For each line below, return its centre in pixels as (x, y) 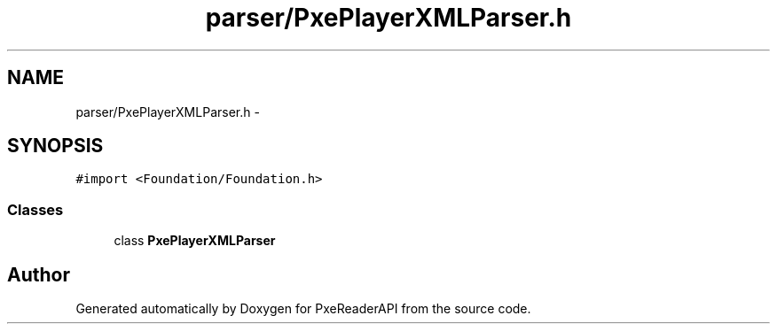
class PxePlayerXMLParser (195, 241)
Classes (35, 209)
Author (39, 274)
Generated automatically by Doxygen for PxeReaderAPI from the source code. (303, 309)
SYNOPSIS (55, 146)
